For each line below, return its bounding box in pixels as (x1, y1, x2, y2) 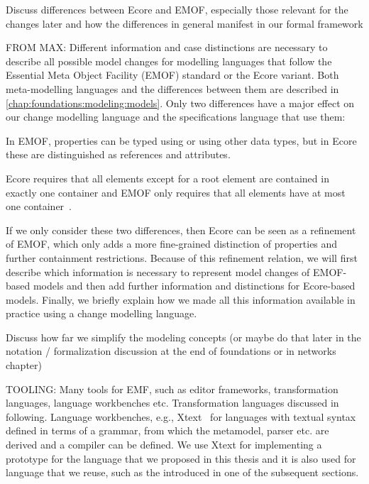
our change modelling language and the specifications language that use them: (6, 109, 346, 124)
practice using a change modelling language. (6, 306, 197, 321)
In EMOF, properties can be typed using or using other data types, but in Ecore (6, 133, 357, 148)
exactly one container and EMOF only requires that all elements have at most (6, 185, 346, 199)
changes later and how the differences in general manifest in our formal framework (6, 16, 363, 31)
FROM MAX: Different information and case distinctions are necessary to (6, 40, 328, 55)
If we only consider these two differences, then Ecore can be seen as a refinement (6, 222, 356, 237)
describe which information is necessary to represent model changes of (6, 264, 310, 279)
